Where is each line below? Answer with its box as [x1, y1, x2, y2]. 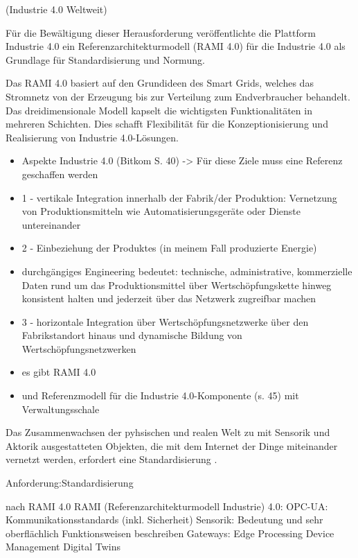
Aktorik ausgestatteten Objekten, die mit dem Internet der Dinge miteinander [6, 438, 338, 453]
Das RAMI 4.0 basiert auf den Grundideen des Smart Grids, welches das [6, 76, 314, 90]
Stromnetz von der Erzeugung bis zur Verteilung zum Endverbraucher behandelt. [6, 89, 350, 103]
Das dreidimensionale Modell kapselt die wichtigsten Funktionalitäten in [6, 103, 312, 117]
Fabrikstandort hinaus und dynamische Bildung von [21, 328, 242, 342]
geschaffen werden [21, 166, 98, 181]
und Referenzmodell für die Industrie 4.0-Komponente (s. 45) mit [21, 388, 299, 403]
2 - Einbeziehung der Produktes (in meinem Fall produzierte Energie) [21, 241, 317, 255]
